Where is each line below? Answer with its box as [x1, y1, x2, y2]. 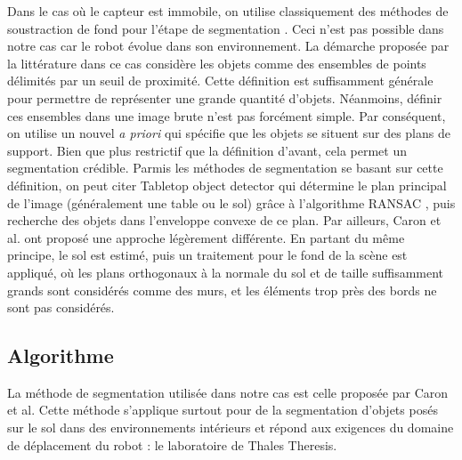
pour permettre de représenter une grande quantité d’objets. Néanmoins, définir [7, 88, 442, 107]
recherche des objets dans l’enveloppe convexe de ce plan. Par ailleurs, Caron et [7, 211, 442, 230]
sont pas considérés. [7, 298, 115, 317]
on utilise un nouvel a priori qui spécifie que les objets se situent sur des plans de [7, 124, 450, 142]
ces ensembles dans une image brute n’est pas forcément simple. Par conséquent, [7, 106, 446, 125]
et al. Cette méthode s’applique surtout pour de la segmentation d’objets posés [7, 400, 438, 419]
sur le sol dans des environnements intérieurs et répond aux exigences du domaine [7, 418, 454, 437]
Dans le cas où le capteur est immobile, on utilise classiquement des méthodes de [7, 2, 449, 20]
